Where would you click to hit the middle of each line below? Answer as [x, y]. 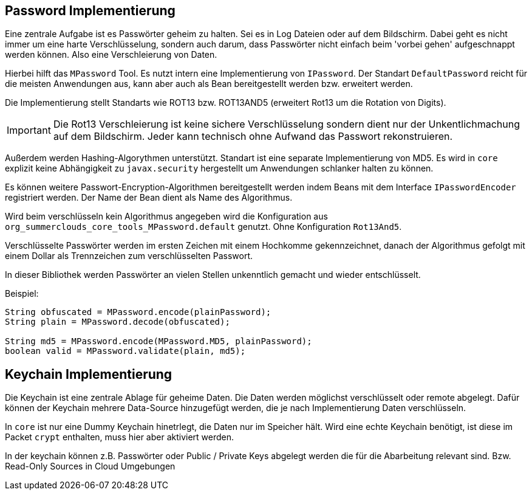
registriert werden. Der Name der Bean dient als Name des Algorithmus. [149, 198]
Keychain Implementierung [89, 374]
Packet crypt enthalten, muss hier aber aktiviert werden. [120, 437]
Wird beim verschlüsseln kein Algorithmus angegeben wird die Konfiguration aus [166, 216]
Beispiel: [22, 294]
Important [29, 130]
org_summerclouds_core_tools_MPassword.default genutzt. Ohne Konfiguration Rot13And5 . [203, 227]
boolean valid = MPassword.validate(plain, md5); [125, 351]
